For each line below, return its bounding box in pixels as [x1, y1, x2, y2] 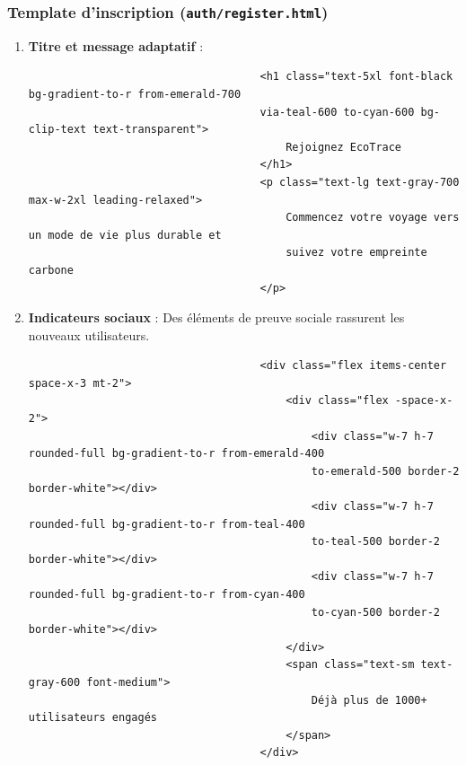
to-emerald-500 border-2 [311, 464, 460, 478]
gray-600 [28, 675, 81, 689]
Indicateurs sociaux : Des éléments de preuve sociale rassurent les [28, 308, 405, 327]
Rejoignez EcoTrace [286, 140, 402, 154]
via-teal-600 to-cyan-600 [259, 105, 415, 119]
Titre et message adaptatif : [28, 36, 204, 55]
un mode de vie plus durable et [28, 228, 222, 242]
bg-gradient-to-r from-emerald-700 [28, 87, 242, 101]
